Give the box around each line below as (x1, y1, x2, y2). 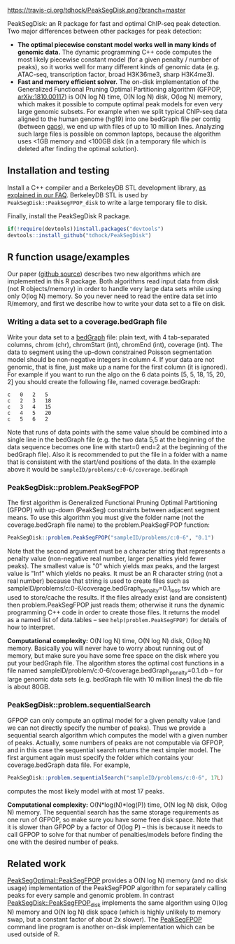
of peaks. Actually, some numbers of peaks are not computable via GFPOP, (7, 738, 225, 747)
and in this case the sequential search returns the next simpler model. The (7, 745, 222, 754)
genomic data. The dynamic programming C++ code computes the (17, 48, 212, 56)
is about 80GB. (7, 682, 50, 691)
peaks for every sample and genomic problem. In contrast (7, 892, 174, 900)
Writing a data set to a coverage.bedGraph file (7, 317, 168, 327)
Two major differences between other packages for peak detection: (7, 27, 202, 35)
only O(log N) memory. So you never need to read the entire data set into (7, 292, 218, 300)
